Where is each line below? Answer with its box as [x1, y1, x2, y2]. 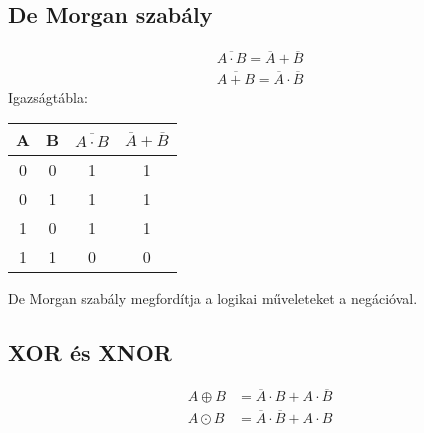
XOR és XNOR [8, 337, 172, 368]
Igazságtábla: [8, 86, 88, 107]
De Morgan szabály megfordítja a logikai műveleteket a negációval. [8, 288, 418, 309]
